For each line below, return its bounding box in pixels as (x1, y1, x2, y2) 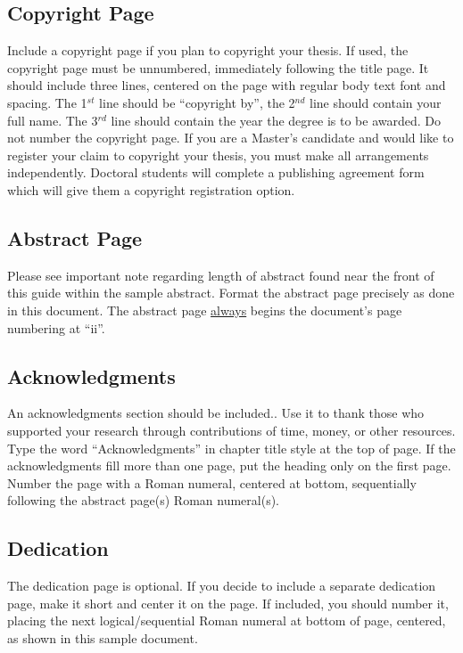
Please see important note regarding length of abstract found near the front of (7, 265, 434, 284)
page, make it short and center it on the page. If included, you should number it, (7, 593, 449, 612)
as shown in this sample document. (7, 628, 198, 647)
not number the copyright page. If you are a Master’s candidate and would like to (7, 128, 454, 147)
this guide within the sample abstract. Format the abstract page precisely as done (7, 283, 455, 302)
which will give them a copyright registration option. (7, 180, 295, 199)
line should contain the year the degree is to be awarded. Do (111, 110, 441, 129)
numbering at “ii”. (7, 318, 105, 337)
